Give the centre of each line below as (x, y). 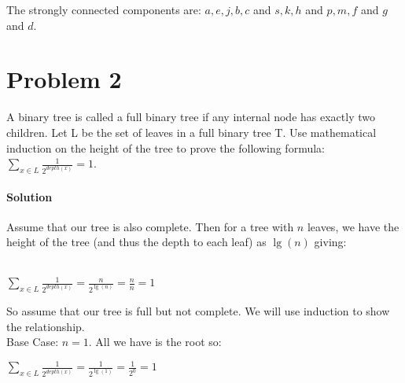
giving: (330, 242)
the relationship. (46, 326)
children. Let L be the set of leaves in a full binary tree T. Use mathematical (191, 132)
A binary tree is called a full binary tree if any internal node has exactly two (191, 117)
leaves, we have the (353, 226)
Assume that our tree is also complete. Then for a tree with (150, 226)
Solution (29, 196)
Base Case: (33, 342)
